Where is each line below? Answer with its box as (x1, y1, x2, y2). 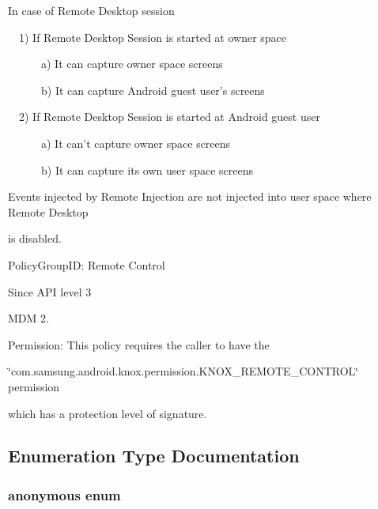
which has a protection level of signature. (8, 405, 207, 421)
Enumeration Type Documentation (8, 443, 300, 468)
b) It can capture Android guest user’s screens (40, 81, 265, 98)
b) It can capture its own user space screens (40, 161, 254, 178)
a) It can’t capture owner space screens (40, 134, 231, 151)
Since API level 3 (8, 283, 92, 300)
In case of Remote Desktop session (8, 2, 175, 18)
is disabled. (8, 230, 62, 247)
